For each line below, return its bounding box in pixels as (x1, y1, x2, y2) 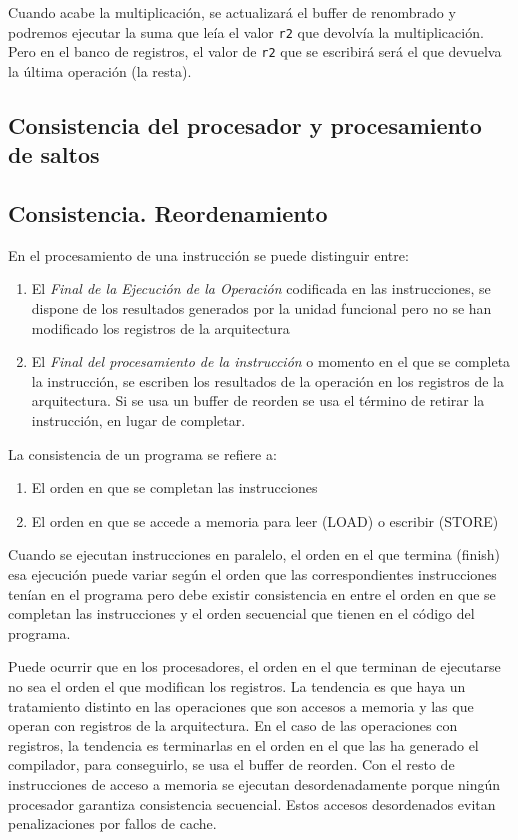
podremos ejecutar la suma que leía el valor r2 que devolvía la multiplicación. (8, 21, 484, 42)
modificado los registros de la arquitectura (31, 317, 290, 338)
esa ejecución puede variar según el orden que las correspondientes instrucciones (8, 564, 497, 584)
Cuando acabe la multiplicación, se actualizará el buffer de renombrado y (8, 2, 456, 22)
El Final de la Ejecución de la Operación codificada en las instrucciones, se (31, 278, 491, 299)
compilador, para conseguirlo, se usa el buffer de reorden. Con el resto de (8, 754, 455, 775)
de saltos (8, 139, 100, 170)
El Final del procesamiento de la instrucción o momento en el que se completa (31, 351, 511, 372)
